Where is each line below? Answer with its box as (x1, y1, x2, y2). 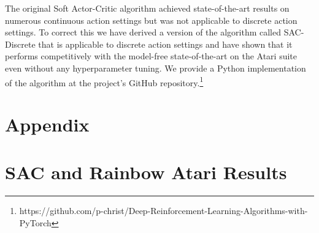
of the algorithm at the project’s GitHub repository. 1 (5, 74, 204, 89)
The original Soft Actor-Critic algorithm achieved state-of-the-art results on (5, 2, 290, 14)
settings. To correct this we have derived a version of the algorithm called (5, 26, 282, 39)
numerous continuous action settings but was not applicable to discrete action (5, 13, 298, 26)
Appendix (5, 112, 90, 136)
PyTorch (19, 216, 52, 229)
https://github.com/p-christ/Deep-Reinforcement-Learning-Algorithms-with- (19, 204, 308, 217)
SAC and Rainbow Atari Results (5, 160, 287, 185)
